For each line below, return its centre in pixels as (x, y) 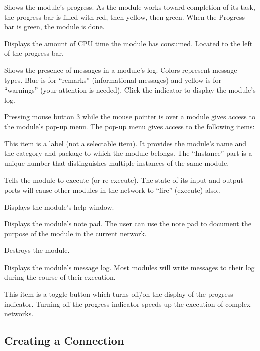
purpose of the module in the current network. (75, 233)
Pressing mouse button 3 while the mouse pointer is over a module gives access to (130, 116)
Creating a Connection (64, 341)
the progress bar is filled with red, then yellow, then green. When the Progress (124, 16)
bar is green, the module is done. (54, 26)
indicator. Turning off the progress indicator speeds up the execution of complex (127, 303)
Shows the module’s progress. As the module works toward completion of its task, (130, 7)
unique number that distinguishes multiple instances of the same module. (117, 163)
